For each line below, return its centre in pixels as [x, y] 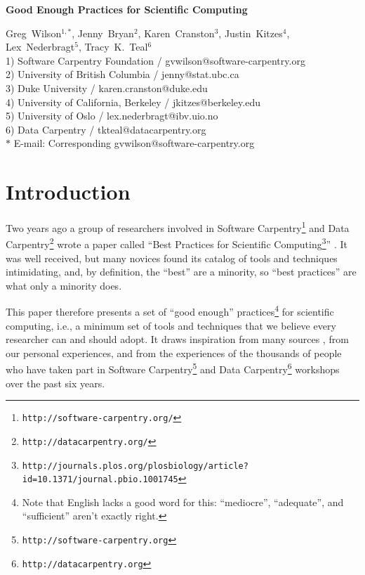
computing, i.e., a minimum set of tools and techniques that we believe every [171, 325]
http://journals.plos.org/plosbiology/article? [135, 466]
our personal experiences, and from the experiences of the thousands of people [174, 353]
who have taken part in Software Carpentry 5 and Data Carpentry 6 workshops [173, 368]
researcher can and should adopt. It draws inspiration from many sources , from [177, 339]
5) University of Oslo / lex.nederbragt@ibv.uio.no [112, 116]
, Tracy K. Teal [113, 47]
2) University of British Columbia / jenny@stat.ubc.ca [122, 74]
